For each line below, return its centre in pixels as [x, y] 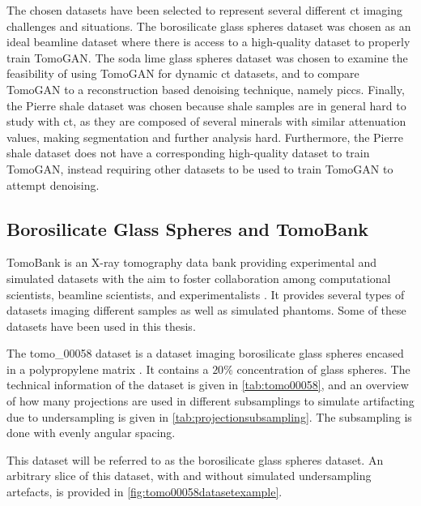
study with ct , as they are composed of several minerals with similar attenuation [206, 121]
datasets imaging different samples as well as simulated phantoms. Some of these [206, 310]
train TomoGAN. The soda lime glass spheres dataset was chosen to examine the [207, 57]
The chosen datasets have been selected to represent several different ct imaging [204, 10]
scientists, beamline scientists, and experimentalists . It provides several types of [206, 294]
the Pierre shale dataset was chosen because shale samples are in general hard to [206, 105]
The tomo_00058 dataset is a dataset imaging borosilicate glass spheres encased [205, 353]
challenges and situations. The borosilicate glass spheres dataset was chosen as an [209, 26]
